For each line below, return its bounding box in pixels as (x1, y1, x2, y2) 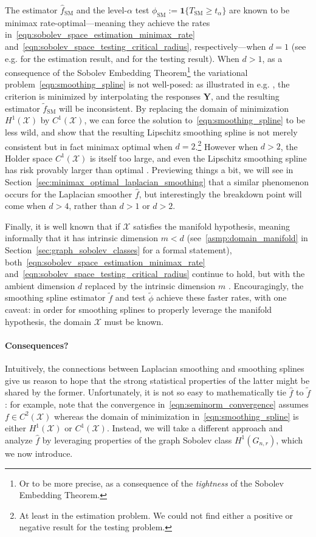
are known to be (229, 4, 290, 16)
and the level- (76, 4, 128, 16)
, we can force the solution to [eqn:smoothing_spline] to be (84, 114, 305, 126)
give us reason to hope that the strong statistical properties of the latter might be (5, 374, 310, 386)
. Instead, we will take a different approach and (106, 422, 283, 434)
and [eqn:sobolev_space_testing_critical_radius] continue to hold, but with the (5, 267, 305, 280)
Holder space (5, 151, 53, 164)
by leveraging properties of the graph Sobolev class (42, 433, 232, 446)
